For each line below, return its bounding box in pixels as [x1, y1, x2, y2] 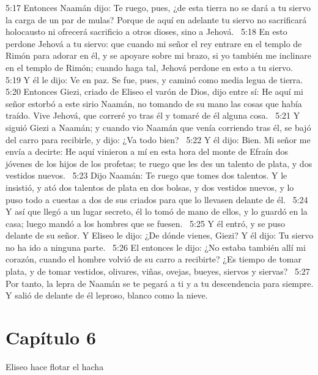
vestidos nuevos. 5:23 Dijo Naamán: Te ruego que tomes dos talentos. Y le [6, 169, 287, 182]
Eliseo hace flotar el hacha [6, 360, 104, 373]
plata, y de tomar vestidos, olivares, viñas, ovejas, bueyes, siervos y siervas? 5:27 [6, 265, 310, 278]
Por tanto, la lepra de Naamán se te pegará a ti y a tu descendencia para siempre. [6, 277, 314, 289]
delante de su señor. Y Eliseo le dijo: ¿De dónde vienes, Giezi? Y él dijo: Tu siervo [6, 229, 314, 242]
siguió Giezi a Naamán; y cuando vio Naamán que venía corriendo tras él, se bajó [6, 121, 311, 133]
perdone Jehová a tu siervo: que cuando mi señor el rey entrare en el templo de [6, 37, 302, 50]
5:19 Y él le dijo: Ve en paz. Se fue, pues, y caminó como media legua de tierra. [6, 73, 303, 86]
